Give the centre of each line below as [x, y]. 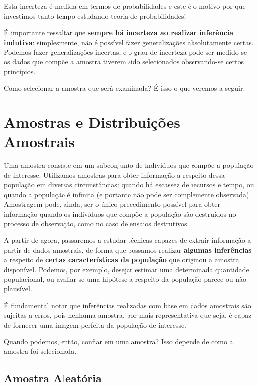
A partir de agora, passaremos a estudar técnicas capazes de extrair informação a [128, 240]
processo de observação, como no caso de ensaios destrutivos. [97, 223]
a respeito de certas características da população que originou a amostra [122, 259]
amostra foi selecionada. [40, 351]
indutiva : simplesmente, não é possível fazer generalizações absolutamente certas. [129, 42]
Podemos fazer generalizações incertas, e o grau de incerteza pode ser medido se [126, 52]
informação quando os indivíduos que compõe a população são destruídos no [120, 214]
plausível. [18, 289]
